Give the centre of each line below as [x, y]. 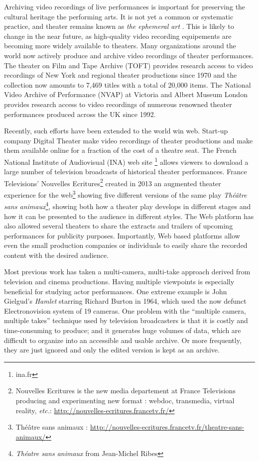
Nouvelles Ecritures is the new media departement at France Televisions [126, 391]
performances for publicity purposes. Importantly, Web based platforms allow [122, 235]
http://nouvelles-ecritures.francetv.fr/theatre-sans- [167, 427]
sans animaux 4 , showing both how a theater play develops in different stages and [128, 205]
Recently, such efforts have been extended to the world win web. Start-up [116, 131]
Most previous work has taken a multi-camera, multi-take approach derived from [127, 272]
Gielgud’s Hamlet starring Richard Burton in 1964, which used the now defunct [125, 301]
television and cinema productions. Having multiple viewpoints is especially [119, 282]
